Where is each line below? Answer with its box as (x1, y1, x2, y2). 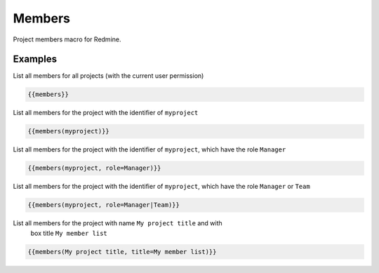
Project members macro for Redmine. (13, 35, 121, 44)
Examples (13, 53, 58, 65)
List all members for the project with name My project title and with (13, 219, 222, 227)
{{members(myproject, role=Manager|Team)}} (27, 201, 180, 209)
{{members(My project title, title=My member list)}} (27, 248, 217, 255)
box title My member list (30, 229, 108, 237)
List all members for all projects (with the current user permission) (13, 72, 204, 80)
